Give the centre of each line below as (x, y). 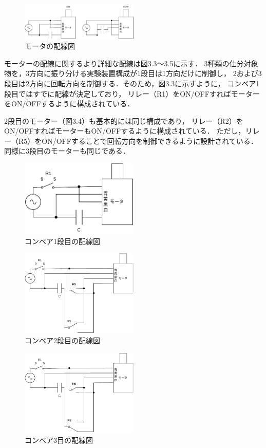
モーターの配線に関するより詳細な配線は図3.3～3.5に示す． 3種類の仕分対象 (131, 63)
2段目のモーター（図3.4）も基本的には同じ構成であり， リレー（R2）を (124, 120)
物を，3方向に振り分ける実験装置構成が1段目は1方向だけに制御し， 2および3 (133, 73)
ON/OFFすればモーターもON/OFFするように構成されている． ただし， (125, 131)
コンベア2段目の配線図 (62, 340)
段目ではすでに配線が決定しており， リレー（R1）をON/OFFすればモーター (132, 93)
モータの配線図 (50, 46)
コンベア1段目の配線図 (62, 241)
